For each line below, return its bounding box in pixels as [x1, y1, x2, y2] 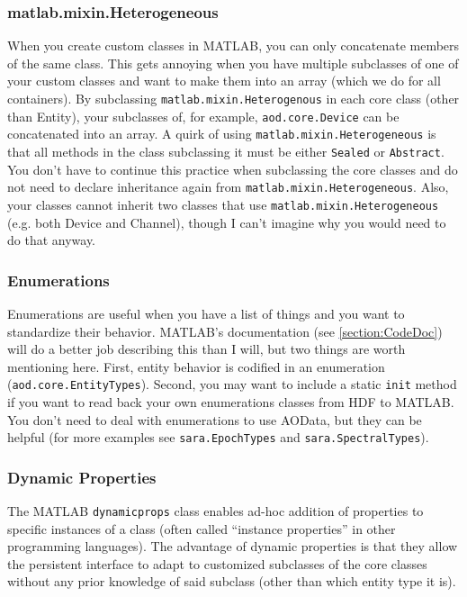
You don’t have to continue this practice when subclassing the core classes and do [7, 159, 458, 178]
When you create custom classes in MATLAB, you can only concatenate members [7, 36, 460, 55]
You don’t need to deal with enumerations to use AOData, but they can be [7, 410, 422, 429]
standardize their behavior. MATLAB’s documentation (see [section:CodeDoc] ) [7, 321, 443, 340]
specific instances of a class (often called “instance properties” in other [7, 519, 396, 538]
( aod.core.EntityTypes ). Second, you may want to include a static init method [7, 375, 457, 393]
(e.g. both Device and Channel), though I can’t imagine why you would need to [7, 213, 446, 231]
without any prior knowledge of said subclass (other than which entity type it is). [7, 572, 456, 591]
